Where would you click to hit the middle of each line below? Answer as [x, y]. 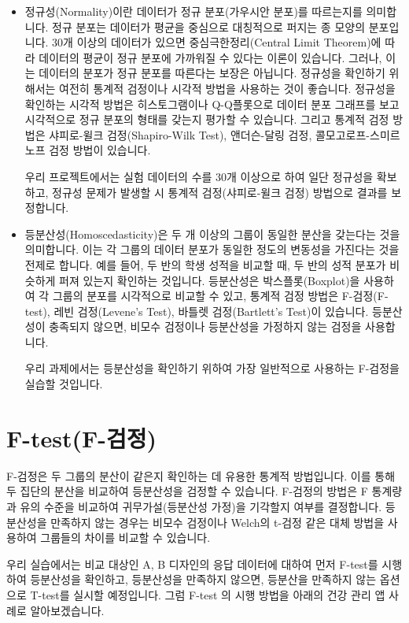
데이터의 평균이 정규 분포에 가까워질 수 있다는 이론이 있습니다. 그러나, [210, 57]
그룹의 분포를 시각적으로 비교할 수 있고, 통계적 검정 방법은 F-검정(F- [220, 296]
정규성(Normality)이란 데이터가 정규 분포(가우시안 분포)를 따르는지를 [193, 11]
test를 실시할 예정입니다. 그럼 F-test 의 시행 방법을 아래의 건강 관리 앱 [214, 594]
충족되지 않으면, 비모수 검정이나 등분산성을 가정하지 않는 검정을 [205, 326]
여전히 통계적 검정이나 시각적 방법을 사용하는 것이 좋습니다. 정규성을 [227, 88]
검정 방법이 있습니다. [100, 150]
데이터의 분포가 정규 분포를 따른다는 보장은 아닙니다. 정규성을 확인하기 [212, 73]
